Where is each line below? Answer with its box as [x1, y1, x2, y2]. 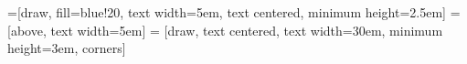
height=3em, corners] [7, 38, 126, 58]
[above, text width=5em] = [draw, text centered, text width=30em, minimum [7, 20, 443, 39]
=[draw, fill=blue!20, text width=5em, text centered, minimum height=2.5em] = [7, 3, 461, 21]
